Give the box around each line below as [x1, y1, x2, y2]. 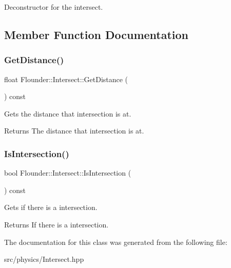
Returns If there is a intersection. [4, 219, 109, 229]
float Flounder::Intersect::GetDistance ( [4, 73, 128, 84]
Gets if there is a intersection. [4, 202, 98, 213]
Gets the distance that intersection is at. [4, 108, 131, 119]
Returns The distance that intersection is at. [4, 125, 144, 136]
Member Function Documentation [4, 26, 189, 42]
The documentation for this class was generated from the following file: [4, 236, 227, 247]
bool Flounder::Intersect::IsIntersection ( [4, 167, 131, 178]
